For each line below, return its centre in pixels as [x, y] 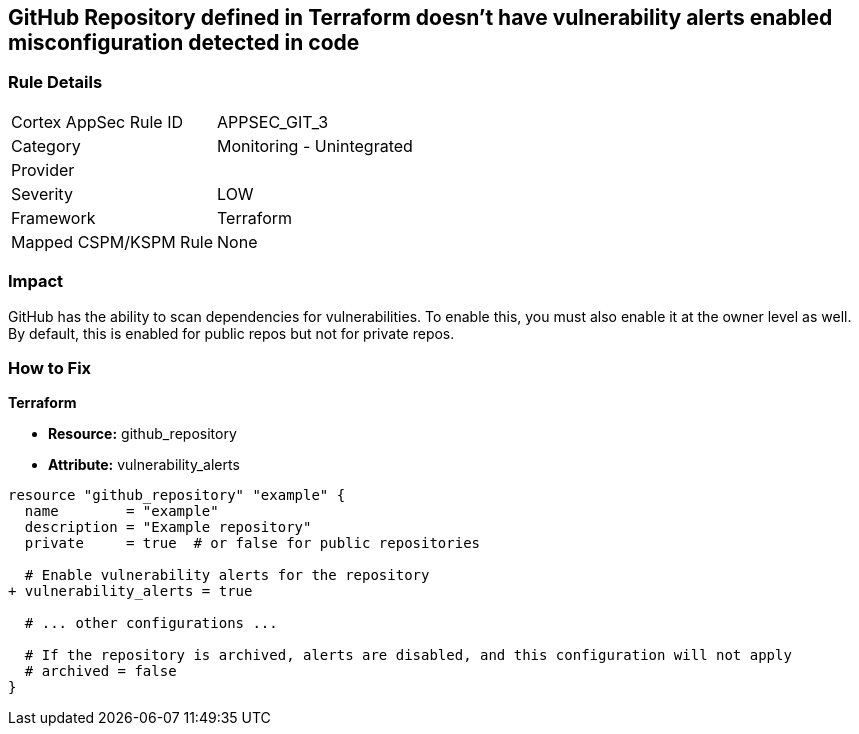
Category [46, 145]
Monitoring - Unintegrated [315, 145]
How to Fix [50, 367]
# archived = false [100, 671]
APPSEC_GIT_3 [273, 121]
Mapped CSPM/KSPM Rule [112, 241]
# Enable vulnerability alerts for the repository [227, 575]
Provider [43, 169]
